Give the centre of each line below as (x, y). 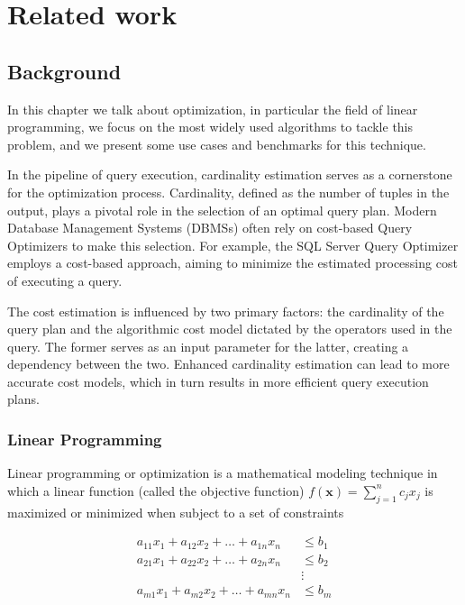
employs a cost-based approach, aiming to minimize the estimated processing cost (232, 263)
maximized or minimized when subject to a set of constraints (176, 512)
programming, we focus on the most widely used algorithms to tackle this (210, 127)
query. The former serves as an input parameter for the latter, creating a (208, 346)
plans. (23, 399)
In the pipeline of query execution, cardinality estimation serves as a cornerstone (230, 174)
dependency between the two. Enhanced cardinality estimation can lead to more (228, 364)
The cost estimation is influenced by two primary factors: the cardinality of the (226, 311)
